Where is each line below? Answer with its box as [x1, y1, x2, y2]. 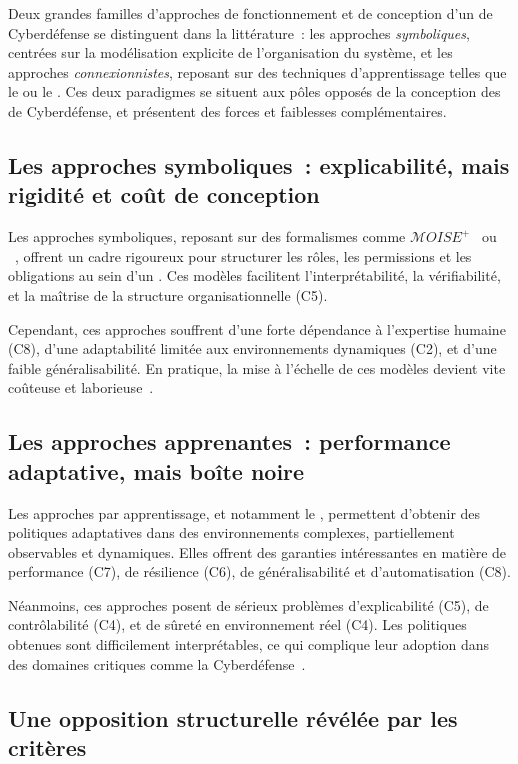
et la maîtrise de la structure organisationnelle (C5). [8, 284, 328, 305]
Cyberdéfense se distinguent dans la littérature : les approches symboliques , [8, 22, 470, 43]
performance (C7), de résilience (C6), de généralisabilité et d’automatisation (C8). [8, 561, 511, 582]
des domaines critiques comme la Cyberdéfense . [8, 653, 306, 674]
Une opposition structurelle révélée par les [8, 702, 458, 733]
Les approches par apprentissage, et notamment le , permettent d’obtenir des [8, 502, 481, 523]
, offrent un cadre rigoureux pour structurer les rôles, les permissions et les [15, 245, 472, 266]
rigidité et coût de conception [8, 179, 320, 210]
